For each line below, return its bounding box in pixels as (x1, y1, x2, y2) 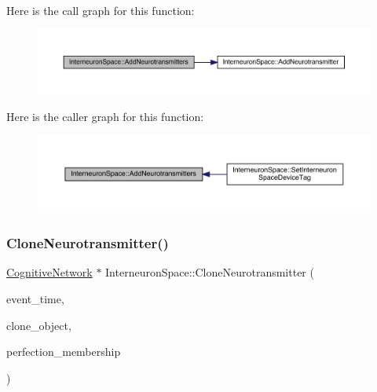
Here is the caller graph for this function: (6, 108, 204, 125)
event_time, (6, 291, 64, 307)
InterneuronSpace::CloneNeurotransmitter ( (105, 264, 314, 280)
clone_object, (6, 317, 71, 333)
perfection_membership (6, 343, 121, 360)
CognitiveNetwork (6, 264, 93, 280)
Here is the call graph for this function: (6, 2, 195, 18)
